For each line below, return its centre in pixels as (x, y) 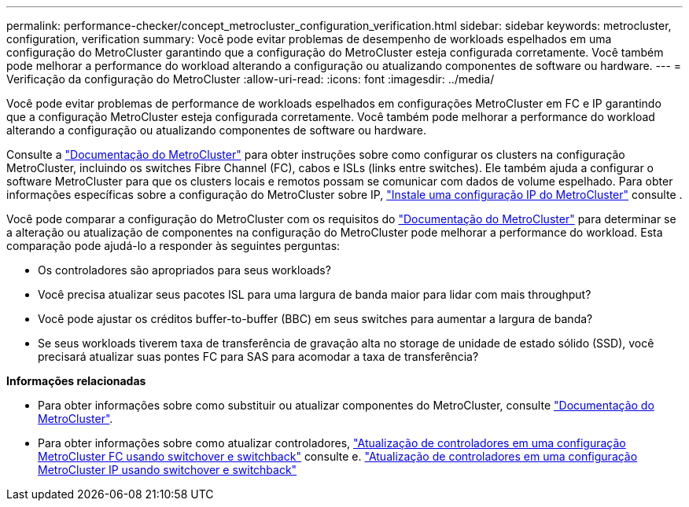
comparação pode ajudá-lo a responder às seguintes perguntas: (173, 246)
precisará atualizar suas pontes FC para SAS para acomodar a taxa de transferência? (258, 356)
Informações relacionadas (76, 381)
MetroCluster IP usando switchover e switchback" (168, 470)
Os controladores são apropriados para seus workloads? (184, 270)
